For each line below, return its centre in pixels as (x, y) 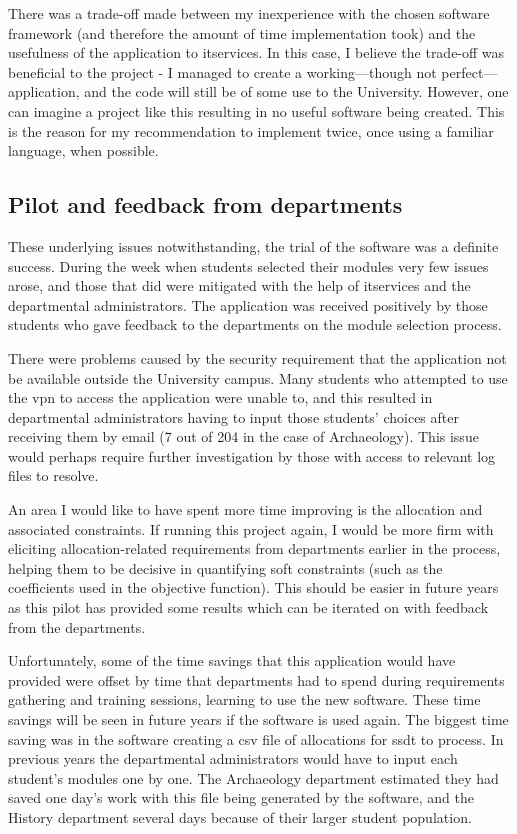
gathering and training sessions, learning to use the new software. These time (244, 699)
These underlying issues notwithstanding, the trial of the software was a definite (253, 245)
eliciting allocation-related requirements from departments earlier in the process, (254, 548)
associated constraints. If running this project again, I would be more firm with (251, 528)
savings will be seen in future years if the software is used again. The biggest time (258, 719)
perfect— (469, 71)
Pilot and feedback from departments (205, 204)
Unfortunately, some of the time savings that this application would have (232, 660)
